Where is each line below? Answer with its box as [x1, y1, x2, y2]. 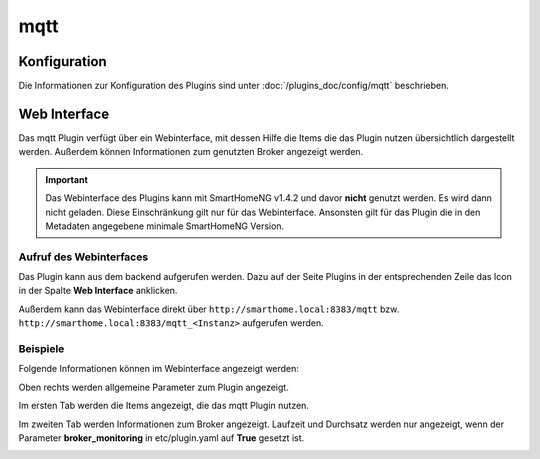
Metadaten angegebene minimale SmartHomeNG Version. [45, 220, 285, 232]
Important [45, 173, 89, 185]
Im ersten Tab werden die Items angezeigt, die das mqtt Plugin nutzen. [18, 400, 310, 412]
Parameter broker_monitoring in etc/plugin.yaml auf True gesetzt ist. [18, 431, 305, 444]
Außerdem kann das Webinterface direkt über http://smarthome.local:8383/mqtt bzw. [18, 303, 400, 315]
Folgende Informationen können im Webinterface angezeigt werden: [18, 363, 300, 375]
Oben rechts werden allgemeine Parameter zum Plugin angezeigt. [18, 381, 289, 393]
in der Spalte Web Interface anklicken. [18, 285, 178, 297]
